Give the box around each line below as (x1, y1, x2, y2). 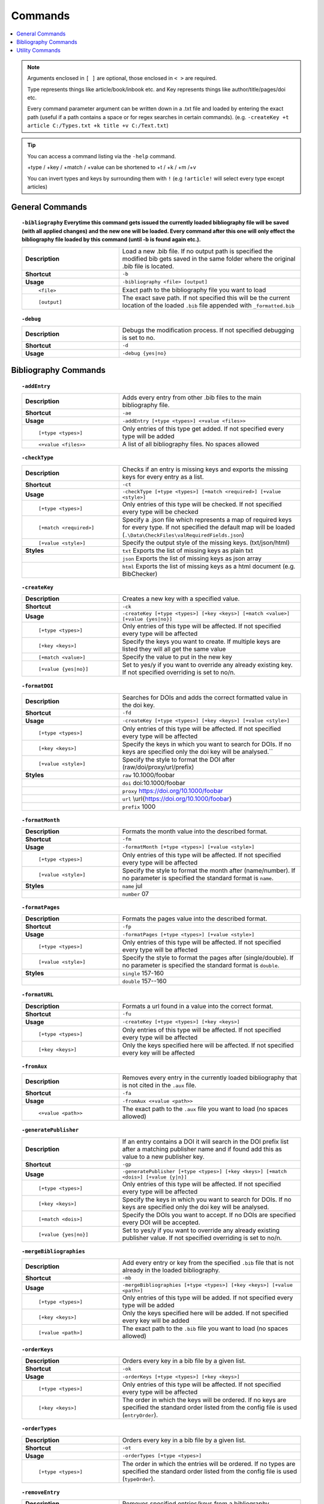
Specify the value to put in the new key (122, 653, 232, 661)
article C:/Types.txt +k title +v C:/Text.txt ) (27, 122, 169, 129)
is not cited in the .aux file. (122, 1081, 197, 1089)
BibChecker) (122, 569, 158, 578)
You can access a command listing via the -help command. (27, 152, 176, 159)
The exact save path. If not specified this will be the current (122, 294, 290, 302)
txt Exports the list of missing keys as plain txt (122, 546, 253, 555)
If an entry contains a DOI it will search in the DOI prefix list (122, 1137, 289, 1145)
